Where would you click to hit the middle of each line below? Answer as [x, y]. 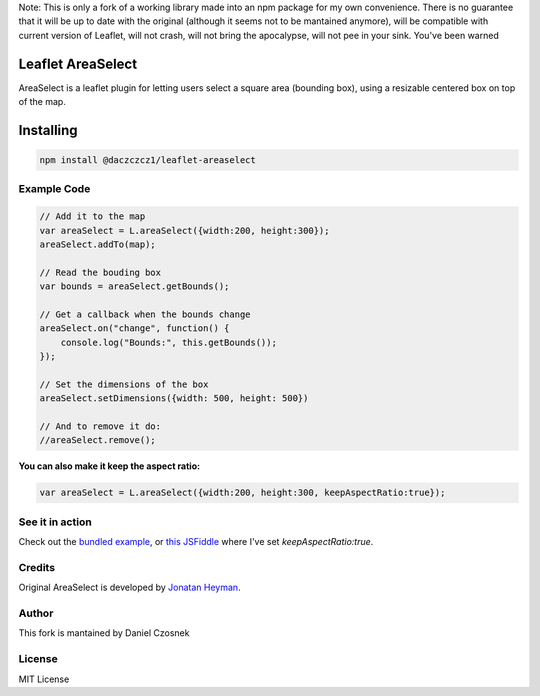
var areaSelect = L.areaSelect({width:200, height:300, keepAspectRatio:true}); [242, 493]
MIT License [44, 679]
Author [36, 613]
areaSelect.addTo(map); [98, 244]
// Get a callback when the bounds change [145, 314]
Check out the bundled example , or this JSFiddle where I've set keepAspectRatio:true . [196, 542]
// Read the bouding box [100, 272]
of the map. [42, 102]
